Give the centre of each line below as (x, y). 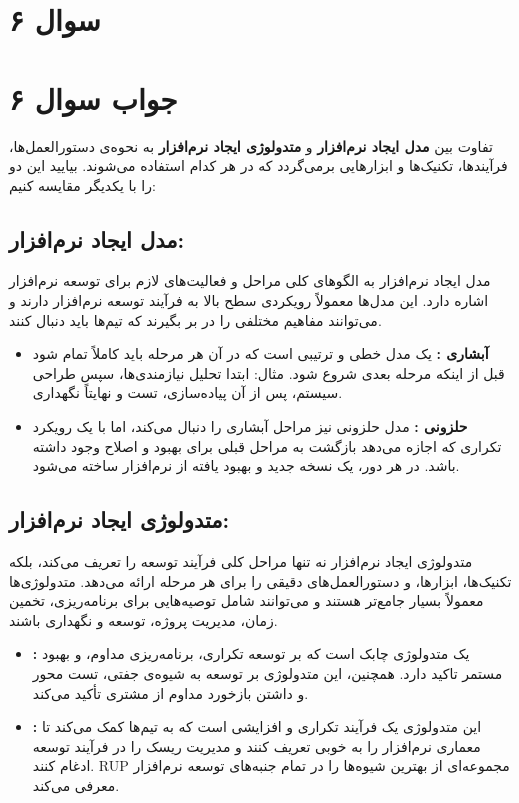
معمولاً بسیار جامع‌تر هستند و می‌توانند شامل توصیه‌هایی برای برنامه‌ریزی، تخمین (246, 600)
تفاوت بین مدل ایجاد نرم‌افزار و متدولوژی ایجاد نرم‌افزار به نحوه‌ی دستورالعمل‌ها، (251, 145)
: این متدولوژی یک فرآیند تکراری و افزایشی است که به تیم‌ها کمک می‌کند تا (257, 726)
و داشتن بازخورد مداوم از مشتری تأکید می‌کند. (170, 692)
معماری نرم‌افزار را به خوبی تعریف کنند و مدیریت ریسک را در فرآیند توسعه (256, 745)
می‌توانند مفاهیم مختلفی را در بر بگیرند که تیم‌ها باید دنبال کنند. (195, 319)
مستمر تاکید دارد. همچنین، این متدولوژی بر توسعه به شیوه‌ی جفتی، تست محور (267, 673)
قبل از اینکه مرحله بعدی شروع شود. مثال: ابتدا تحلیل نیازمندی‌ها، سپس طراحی (268, 372)
